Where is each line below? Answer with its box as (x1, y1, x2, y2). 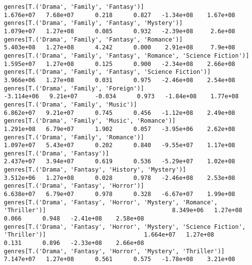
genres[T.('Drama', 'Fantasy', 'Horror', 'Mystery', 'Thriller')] (4, 247, 225, 255)
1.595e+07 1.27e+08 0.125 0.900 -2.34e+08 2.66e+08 (4, 60, 235, 67)
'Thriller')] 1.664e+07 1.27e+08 (4, 231, 214, 239)
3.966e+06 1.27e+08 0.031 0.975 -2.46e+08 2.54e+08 (4, 76, 235, 84)
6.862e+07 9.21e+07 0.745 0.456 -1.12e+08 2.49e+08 (4, 109, 235, 116)
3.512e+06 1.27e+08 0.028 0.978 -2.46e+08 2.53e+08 (4, 174, 235, 181)
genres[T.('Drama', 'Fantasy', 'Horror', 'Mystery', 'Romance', (4, 199, 218, 206)
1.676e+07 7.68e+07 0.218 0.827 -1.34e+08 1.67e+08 (4, 11, 235, 19)
